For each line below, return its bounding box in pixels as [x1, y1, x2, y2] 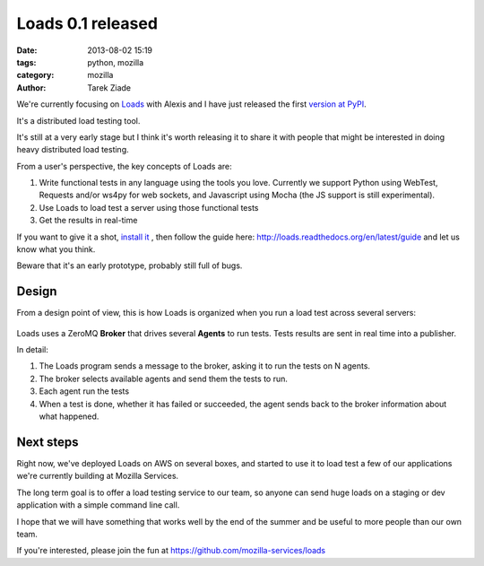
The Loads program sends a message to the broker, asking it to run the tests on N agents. [39, 361, 371, 371]
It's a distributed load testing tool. [16, 115, 141, 126]
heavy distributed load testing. [16, 144, 129, 155]
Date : [16, 45, 38, 56]
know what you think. [16, 244, 96, 255]
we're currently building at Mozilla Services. [16, 471, 179, 482]
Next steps [16, 434, 79, 449]
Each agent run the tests [39, 386, 130, 396]
